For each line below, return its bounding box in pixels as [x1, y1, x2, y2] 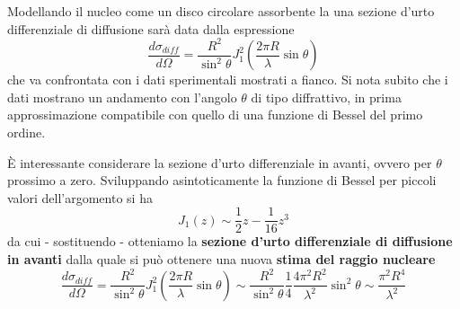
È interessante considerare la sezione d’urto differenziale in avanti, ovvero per [7, 153, 432, 172]
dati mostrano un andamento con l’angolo [7, 87, 237, 106]
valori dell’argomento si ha [7, 188, 153, 207]
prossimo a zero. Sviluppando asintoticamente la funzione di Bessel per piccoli [7, 171, 437, 190]
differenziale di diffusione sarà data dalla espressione [7, 19, 295, 38]
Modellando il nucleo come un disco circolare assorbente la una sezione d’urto [7, 2, 435, 20]
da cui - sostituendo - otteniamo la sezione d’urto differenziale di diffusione [7, 232, 453, 251]
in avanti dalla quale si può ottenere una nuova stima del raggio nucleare [7, 249, 436, 268]
